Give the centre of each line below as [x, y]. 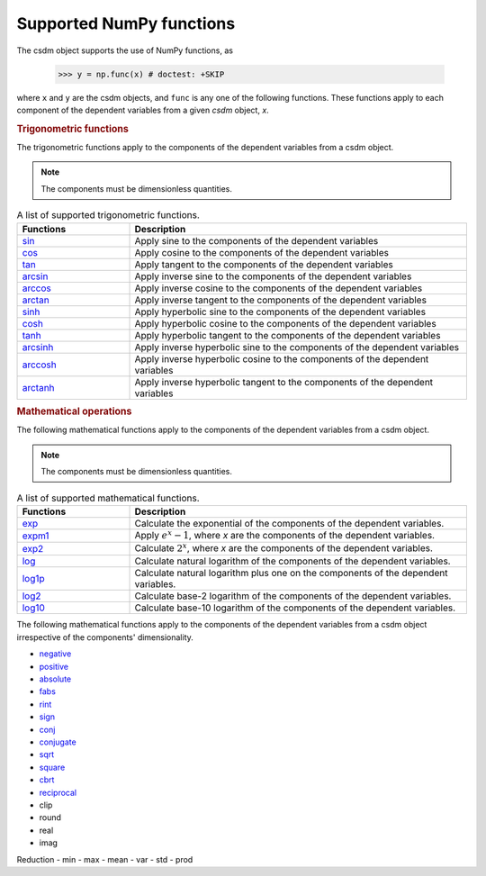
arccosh [40, 365]
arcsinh [38, 347]
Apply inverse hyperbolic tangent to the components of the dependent [284, 382]
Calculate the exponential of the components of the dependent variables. [289, 523]
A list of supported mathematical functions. [108, 498]
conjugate [58, 742]
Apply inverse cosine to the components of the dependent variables [279, 288]
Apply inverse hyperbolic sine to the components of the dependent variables [297, 347]
